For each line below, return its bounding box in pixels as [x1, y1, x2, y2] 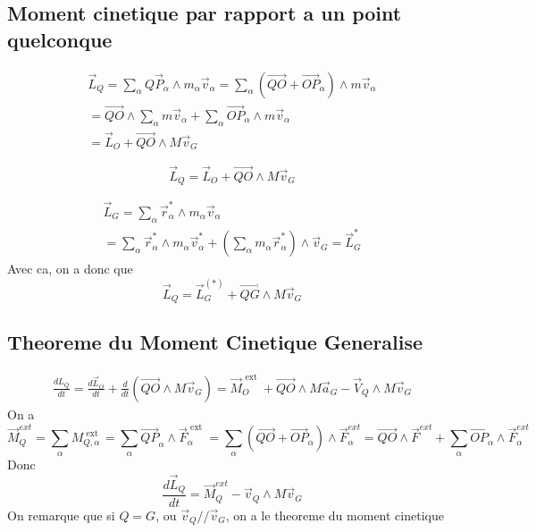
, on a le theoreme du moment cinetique [225, 506, 444, 524]
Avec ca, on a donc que [7, 259, 133, 278]
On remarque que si [7, 506, 115, 524]
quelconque [7, 25, 113, 53]
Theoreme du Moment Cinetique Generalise [7, 328, 423, 356]
